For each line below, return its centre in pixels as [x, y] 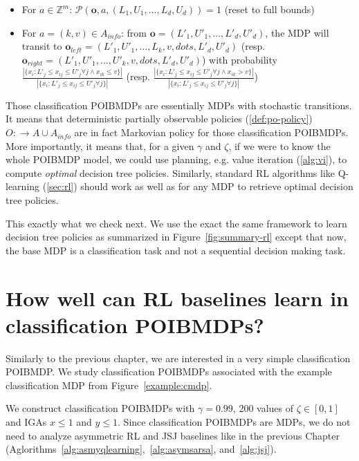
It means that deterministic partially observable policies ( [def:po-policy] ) [159, 119]
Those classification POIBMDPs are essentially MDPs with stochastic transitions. [179, 105]
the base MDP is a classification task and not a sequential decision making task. [176, 250]
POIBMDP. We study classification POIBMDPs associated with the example [169, 371]
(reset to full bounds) [269, 9]
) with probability [239, 59]
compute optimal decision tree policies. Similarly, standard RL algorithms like [171, 172]
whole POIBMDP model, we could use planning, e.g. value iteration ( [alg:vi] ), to [176, 159]
